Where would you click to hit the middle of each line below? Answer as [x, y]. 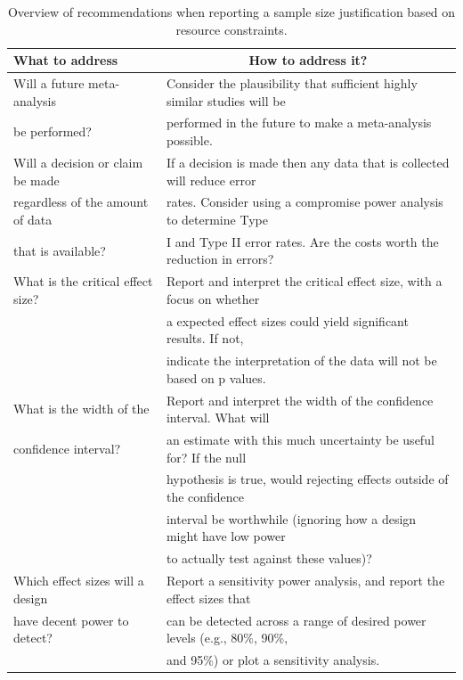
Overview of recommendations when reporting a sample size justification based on [231, 12]
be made [37, 180]
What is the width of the [81, 409]
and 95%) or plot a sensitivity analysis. [273, 660]
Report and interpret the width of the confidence [300, 400]
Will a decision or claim [78, 162]
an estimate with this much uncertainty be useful [300, 439]
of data [33, 219]
